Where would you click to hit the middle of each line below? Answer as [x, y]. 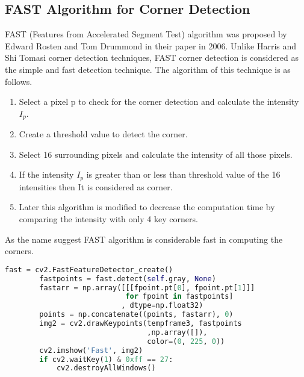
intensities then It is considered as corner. [96, 186]
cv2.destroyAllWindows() [106, 368]
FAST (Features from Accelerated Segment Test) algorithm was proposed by [146, 34]
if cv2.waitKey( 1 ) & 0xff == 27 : [106, 359]
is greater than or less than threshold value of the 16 [183, 174]
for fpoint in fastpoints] [179, 297]
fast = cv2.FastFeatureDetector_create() [89, 270]
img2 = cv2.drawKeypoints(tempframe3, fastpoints [141, 324]
